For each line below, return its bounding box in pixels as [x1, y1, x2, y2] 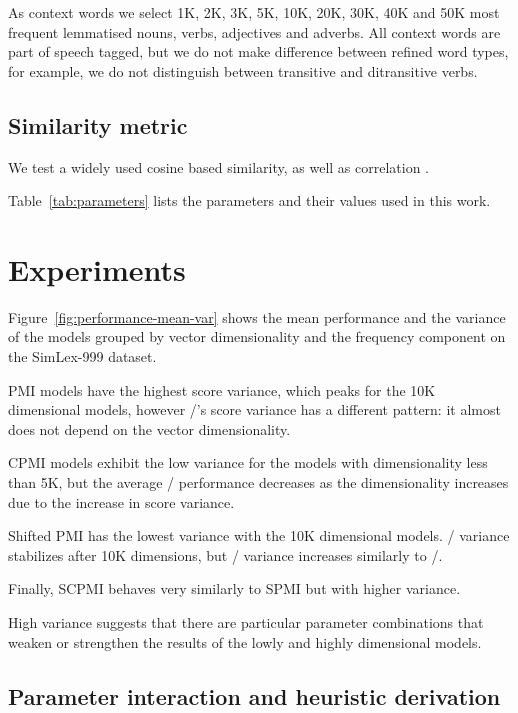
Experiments [8, 248, 186, 289]
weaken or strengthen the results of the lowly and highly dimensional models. [8, 631, 482, 652]
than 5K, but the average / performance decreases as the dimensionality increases [8, 472, 509, 493]
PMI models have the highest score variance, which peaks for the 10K [8, 379, 436, 400]
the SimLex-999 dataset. [8, 346, 157, 367]
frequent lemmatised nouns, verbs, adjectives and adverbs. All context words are [8, 21, 501, 42]
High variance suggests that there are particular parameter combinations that [8, 612, 484, 633]
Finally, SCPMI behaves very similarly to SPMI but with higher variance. [8, 578, 461, 599]
